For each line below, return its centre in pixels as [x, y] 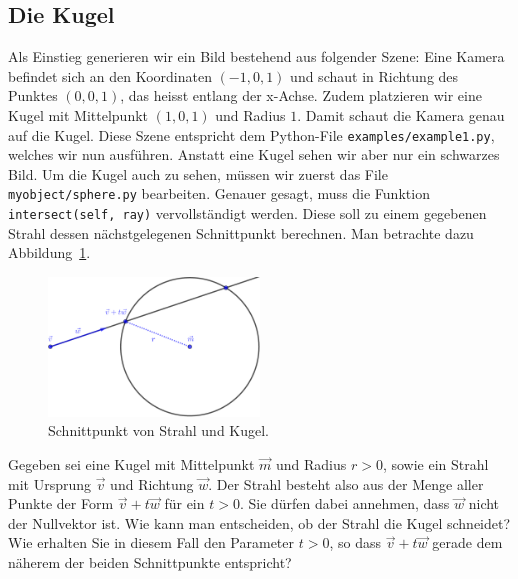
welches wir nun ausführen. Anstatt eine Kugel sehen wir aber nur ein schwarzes [254, 154]
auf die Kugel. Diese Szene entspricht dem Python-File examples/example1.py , [251, 134]
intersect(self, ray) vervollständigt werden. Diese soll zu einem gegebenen [247, 213]
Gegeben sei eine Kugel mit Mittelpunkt [131, 464]
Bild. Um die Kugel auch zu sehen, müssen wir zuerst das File [198, 173]
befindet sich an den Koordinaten [110, 75]
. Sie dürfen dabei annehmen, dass [344, 503]
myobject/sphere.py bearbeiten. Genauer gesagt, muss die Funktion [219, 193]
